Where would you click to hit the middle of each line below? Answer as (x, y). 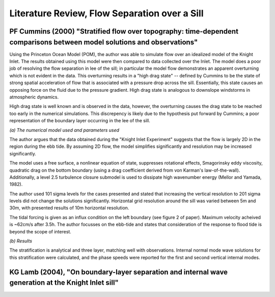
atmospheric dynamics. (34, 97)
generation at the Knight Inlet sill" (64, 283)
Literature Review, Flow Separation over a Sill (106, 13)
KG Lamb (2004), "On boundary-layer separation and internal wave (119, 272)
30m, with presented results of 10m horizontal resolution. (69, 208)
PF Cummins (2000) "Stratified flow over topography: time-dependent (124, 31)
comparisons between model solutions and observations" (104, 42)
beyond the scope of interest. (40, 231)
